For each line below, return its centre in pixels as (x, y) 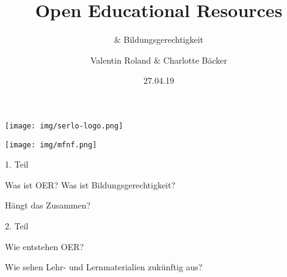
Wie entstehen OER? (45, 246)
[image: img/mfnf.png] (51, 145)
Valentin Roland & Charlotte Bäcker (159, 60)
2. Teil (17, 226)
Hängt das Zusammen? (48, 205)
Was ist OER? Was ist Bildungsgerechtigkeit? (90, 184)
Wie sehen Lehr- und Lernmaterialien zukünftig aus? (104, 267)
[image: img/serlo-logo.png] (64, 126)
